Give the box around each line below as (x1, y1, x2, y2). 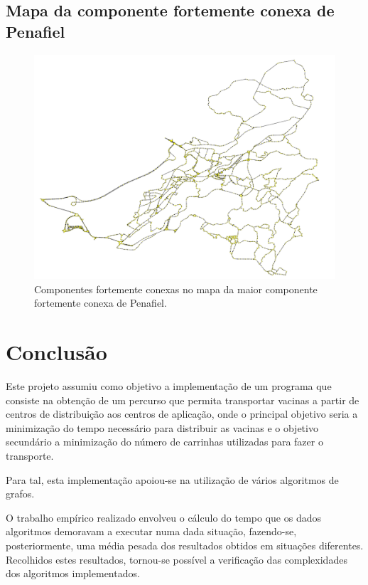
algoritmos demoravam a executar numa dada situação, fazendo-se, (6, 524, 297, 539)
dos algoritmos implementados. (6, 566, 140, 581)
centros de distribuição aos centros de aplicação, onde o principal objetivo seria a (6, 406, 358, 421)
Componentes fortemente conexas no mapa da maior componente (34, 281, 318, 296)
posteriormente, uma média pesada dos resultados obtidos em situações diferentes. (6, 537, 364, 552)
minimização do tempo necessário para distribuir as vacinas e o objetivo (6, 420, 318, 435)
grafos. (6, 486, 35, 501)
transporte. (6, 448, 54, 463)
